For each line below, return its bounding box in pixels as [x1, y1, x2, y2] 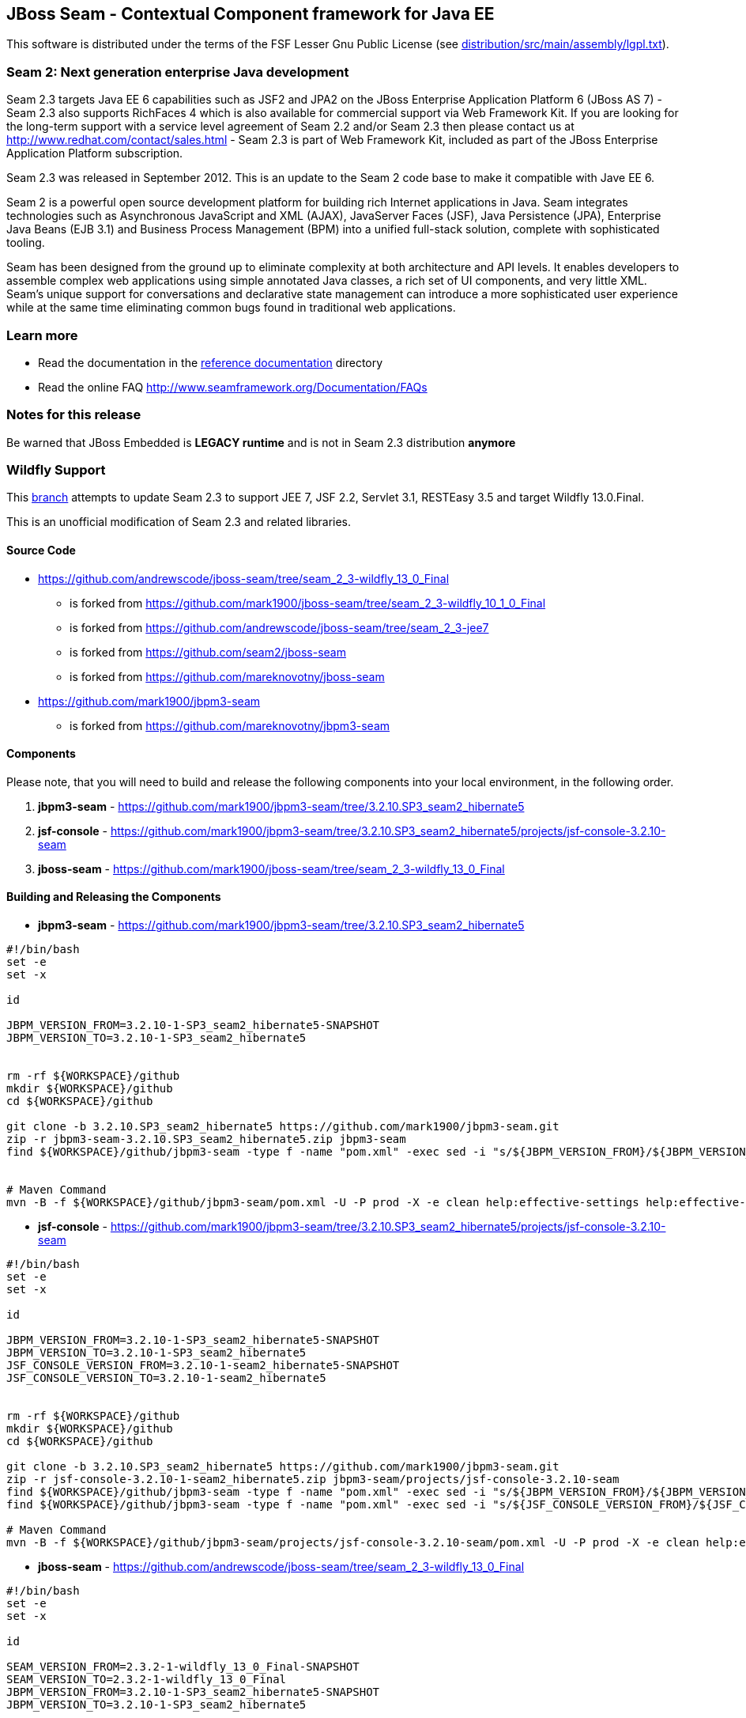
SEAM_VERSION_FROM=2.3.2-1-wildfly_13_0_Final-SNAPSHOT [6, 1660, 360, 1674]
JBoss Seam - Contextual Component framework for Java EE [6, 4, 495, 24]
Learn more [6, 327, 78, 343]
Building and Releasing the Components [6, 890, 221, 904]
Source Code [6, 543, 76, 558]
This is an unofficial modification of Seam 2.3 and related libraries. [6, 515, 352, 529]
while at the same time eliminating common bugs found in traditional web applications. [6, 301, 456, 315]
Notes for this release [6, 407, 141, 423]
